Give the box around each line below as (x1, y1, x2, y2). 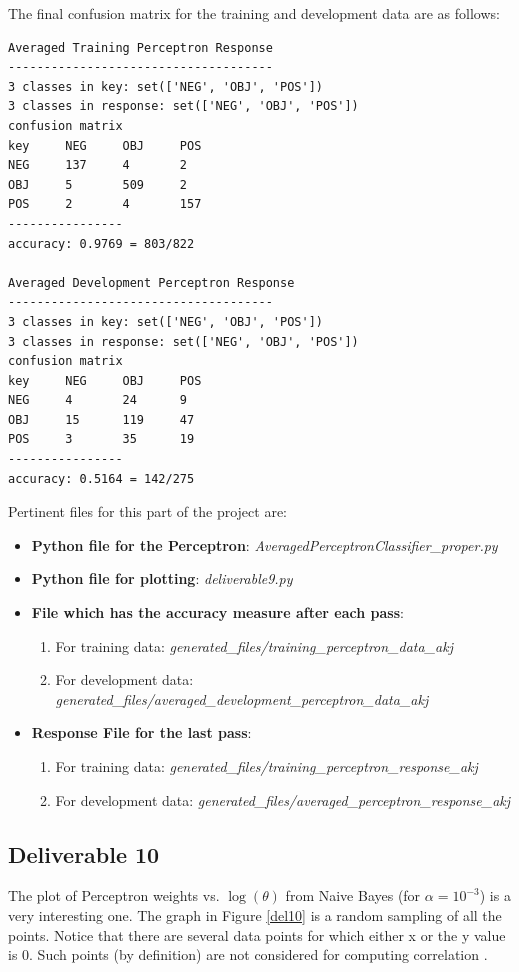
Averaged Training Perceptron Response (8, 40, 273, 55)
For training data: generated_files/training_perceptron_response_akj (55, 756, 478, 776)
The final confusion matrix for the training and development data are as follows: (8, 3, 500, 23)
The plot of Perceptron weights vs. (8, 885, 220, 906)
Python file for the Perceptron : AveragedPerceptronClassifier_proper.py (31, 534, 498, 555)
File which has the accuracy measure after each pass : (31, 602, 404, 623)
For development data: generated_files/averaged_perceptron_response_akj (55, 789, 511, 810)
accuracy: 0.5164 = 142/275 (8, 471, 195, 486)
